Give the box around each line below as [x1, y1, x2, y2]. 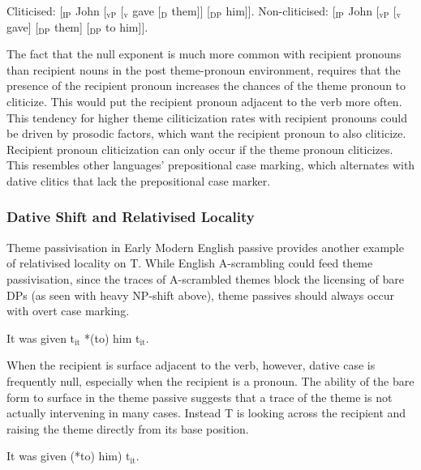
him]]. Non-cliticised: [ [226, 2, 336, 19]
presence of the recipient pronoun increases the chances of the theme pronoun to [6, 77, 406, 94]
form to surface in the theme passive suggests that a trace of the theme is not [6, 388, 393, 405]
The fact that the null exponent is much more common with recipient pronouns [6, 45, 402, 62]
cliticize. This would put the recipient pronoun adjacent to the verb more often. [6, 92, 402, 109]
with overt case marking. [6, 302, 130, 319]
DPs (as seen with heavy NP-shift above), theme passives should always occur [6, 286, 395, 303]
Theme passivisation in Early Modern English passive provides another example [6, 238, 404, 255]
